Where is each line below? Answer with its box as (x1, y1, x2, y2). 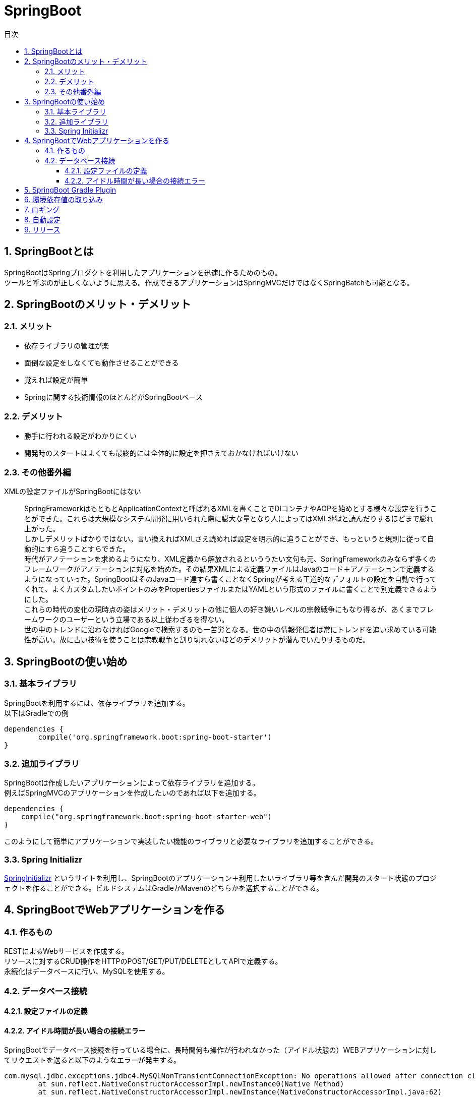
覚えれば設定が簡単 (24, 375, 88, 384)
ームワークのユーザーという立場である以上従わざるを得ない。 (24, 615, 229, 624)
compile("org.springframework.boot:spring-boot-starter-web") (21, 813, 272, 821)
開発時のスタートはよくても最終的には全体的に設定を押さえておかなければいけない (24, 448, 299, 457)
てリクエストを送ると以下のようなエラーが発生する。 (4, 1056, 181, 1065)
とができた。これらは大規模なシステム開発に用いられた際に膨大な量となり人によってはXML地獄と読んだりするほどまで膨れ (24, 514, 434, 523)
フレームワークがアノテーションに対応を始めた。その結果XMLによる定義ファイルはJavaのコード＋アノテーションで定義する (24, 565, 435, 574)
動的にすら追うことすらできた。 (24, 544, 130, 554)
